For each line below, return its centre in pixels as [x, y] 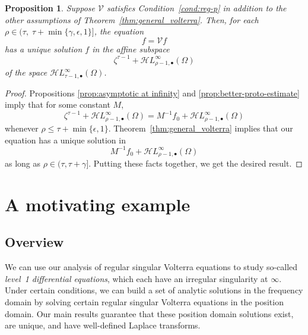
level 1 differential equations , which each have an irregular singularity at [136, 278]
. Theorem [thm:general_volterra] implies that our [201, 128]
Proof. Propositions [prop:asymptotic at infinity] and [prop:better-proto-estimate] [152, 93]
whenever [22, 128]
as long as [23, 163]
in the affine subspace [131, 48]
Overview [34, 242]
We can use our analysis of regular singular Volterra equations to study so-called [151, 267]
